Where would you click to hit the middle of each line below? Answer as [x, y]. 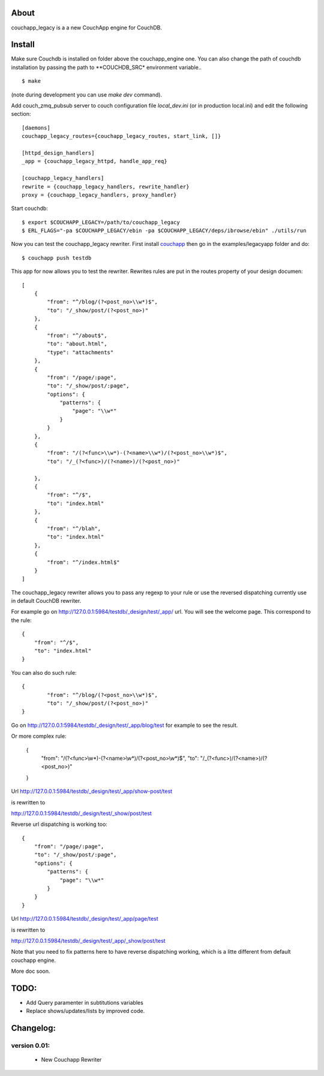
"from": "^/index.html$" [83, 562]
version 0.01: [31, 1045]
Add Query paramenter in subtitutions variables [85, 1003]
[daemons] [36, 128]
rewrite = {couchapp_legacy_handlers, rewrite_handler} [106, 187]
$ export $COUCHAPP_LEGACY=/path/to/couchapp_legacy [101, 222]
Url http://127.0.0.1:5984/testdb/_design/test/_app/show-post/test [92, 791]
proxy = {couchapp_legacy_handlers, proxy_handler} [99, 195]
